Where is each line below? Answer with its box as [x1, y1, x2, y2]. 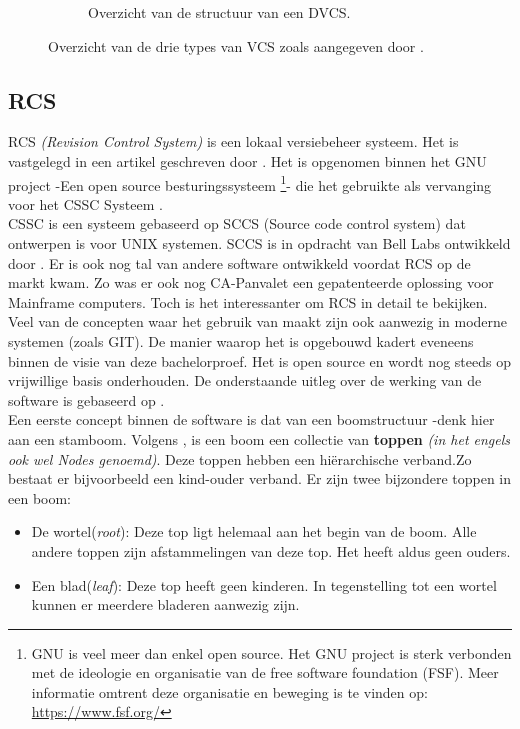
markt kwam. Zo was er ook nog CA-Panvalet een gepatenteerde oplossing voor [8, 272, 494, 293]
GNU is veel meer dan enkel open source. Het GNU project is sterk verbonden [31, 642, 512, 663]
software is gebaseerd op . [8, 389, 165, 410]
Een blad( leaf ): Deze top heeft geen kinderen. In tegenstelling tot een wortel [31, 574, 497, 595]
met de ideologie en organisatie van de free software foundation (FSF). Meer [31, 662, 499, 683]
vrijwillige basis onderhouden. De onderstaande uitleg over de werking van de [8, 370, 482, 391]
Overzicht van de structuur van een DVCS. [88, 2, 351, 22]
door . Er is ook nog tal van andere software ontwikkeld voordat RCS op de [8, 252, 471, 273]
